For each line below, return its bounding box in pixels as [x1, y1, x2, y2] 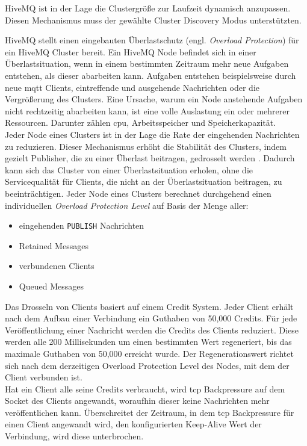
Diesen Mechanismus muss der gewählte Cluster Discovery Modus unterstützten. [5, 13, 302, 26]
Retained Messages [19, 239, 88, 252]
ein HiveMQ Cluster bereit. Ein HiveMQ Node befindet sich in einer [5, 45, 256, 58]
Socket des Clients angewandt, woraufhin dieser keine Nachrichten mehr [5, 394, 270, 407]
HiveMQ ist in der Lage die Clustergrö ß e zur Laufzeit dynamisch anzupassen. [5, 2, 291, 14]
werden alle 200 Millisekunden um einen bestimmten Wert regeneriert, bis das [5, 335, 292, 348]
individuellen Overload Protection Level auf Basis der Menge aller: [5, 199, 249, 211]
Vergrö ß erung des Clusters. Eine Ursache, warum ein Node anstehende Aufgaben [5, 93, 303, 105]
